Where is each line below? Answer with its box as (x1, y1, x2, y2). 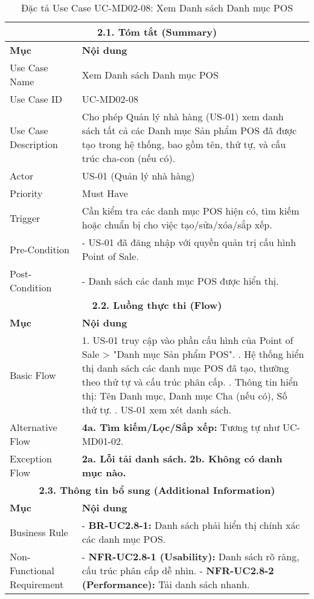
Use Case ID (10, 92, 63, 106)
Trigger (10, 210, 40, 225)
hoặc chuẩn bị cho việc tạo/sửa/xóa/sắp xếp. (82, 218, 272, 232)
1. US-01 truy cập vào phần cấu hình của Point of (82, 333, 293, 347)
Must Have (82, 186, 128, 200)
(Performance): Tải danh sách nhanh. (82, 577, 250, 591)
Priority (10, 186, 43, 200)
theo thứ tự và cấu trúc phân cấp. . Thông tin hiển (82, 375, 298, 389)
